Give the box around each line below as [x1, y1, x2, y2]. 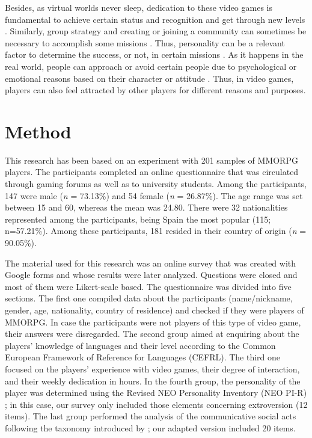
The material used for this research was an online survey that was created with [5, 256, 296, 269]
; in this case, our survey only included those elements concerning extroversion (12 [5, 398, 308, 410]
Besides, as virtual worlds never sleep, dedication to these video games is [5, 1, 272, 13]
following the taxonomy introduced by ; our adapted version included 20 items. [5, 421, 296, 434]
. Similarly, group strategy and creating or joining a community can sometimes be [5, 25, 307, 37]
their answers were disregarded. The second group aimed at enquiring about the [5, 327, 299, 340]
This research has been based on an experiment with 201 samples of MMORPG [5, 153, 298, 166]
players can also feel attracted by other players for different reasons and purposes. [5, 84, 306, 96]
